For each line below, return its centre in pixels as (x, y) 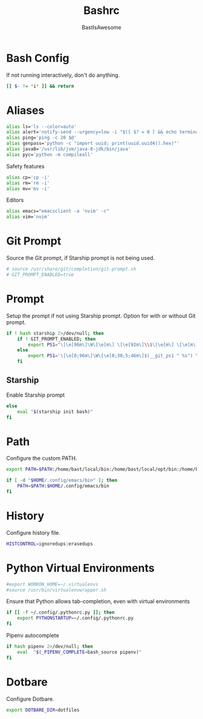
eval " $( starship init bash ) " (55, 412)
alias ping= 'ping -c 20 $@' (42, 138)
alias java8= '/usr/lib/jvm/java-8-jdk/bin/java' (69, 149)
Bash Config (38, 58)
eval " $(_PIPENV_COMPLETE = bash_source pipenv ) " (79, 652)
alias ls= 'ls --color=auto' (42, 127)
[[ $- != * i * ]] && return (40, 86)
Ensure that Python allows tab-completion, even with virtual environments (98, 601)
